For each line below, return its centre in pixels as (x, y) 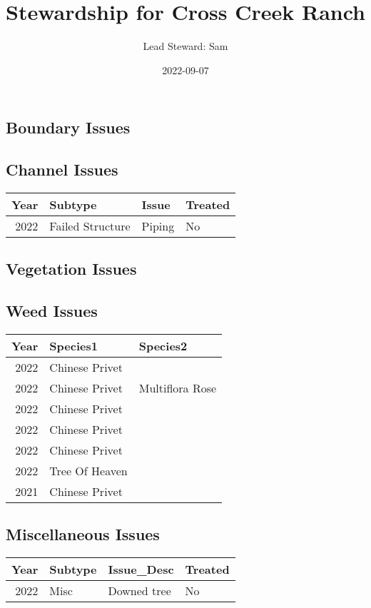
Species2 (163, 345)
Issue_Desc (141, 569)
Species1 (73, 345)
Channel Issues (62, 169)
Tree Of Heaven (88, 470)
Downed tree (139, 591)
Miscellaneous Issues (83, 534)
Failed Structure (90, 226)
